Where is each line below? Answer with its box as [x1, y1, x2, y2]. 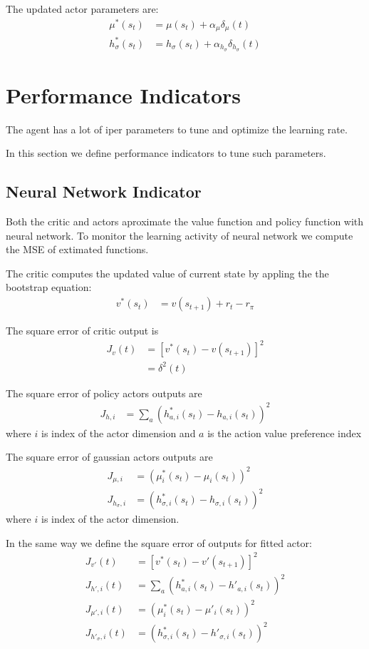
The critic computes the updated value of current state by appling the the [6, 265, 329, 280]
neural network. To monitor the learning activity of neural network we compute [6, 228, 353, 242]
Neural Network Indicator [6, 180, 202, 203]
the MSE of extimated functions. [6, 242, 149, 257]
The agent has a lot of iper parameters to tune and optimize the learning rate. [6, 121, 348, 136]
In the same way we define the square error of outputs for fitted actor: [6, 535, 312, 550]
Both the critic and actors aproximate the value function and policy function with [6, 214, 364, 229]
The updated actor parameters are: [6, 1, 159, 16]
